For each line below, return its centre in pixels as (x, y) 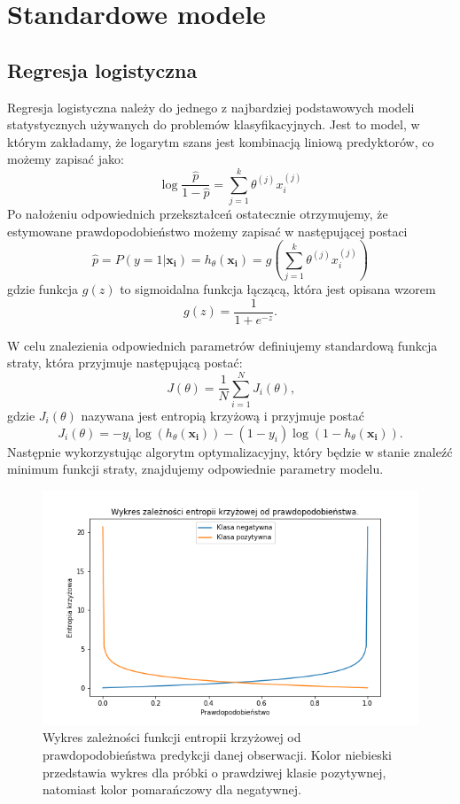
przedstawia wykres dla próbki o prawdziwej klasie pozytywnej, (214, 772)
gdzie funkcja (43, 288)
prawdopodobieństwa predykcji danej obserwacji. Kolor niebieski (217, 754)
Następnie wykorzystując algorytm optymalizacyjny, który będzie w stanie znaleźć (230, 451)
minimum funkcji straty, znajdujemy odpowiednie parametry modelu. (195, 469)
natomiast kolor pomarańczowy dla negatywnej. (172, 789)
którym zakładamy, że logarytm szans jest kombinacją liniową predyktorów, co (221, 141)
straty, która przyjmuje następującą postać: (125, 363)
